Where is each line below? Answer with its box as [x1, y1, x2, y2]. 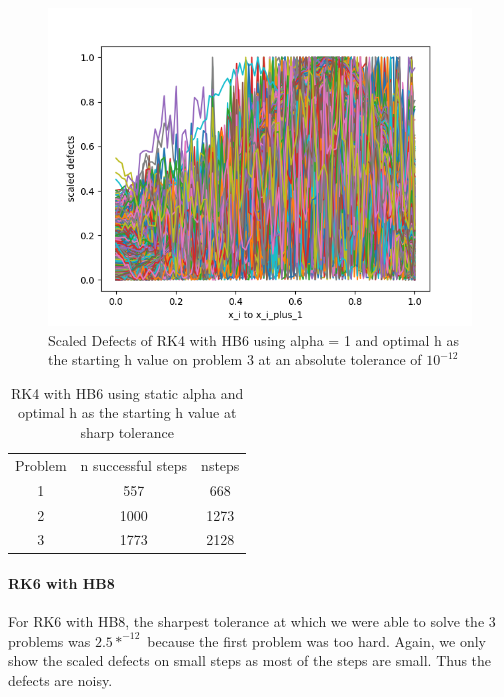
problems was [8, 630, 91, 651]
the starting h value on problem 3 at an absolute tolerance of [48, 349, 422, 370]
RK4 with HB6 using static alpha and [11, 382, 244, 403]
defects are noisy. [8, 670, 113, 691]
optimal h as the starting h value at [18, 402, 237, 423]
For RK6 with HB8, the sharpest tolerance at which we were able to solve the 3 [8, 611, 496, 632]
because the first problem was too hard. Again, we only [147, 630, 487, 651]
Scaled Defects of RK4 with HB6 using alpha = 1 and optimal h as [48, 329, 460, 350]
